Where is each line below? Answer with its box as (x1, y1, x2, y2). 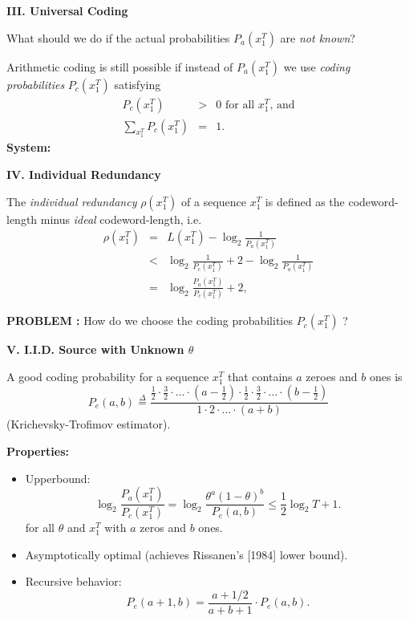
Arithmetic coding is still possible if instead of (6, 58, 233, 75)
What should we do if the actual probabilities (6, 29, 230, 46)
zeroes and (306, 367, 358, 384)
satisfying (114, 75, 161, 92)
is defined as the (265, 193, 345, 209)
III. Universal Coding (6, 2, 128, 18)
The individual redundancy (6, 193, 137, 209)
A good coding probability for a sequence (6, 367, 209, 384)
